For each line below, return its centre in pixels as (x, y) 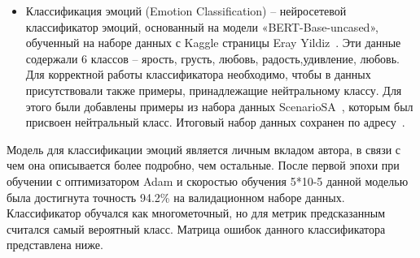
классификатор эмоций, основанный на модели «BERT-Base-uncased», (202, 26)
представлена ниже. (55, 245)
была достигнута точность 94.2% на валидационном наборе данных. (176, 197)
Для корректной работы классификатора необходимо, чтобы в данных (198, 74)
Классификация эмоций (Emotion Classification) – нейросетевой (186, 11)
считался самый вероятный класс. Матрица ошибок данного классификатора (196, 228)
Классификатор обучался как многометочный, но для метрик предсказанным (196, 213)
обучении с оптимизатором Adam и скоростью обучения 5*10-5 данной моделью (208, 181)
